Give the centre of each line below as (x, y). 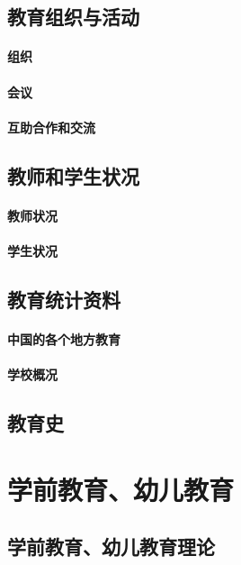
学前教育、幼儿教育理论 (111, 547)
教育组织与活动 (73, 17)
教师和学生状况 (73, 175)
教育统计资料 (64, 299)
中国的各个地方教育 (64, 338)
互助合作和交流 (51, 127)
